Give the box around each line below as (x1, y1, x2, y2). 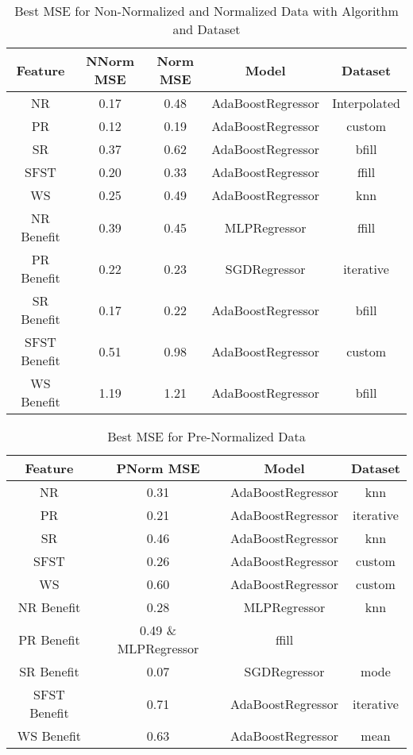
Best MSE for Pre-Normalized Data (107, 427, 306, 445)
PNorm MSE (116, 459, 200, 477)
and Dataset (172, 20, 241, 38)
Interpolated (332, 94, 400, 112)
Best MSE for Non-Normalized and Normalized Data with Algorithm (14, 2, 399, 20)
